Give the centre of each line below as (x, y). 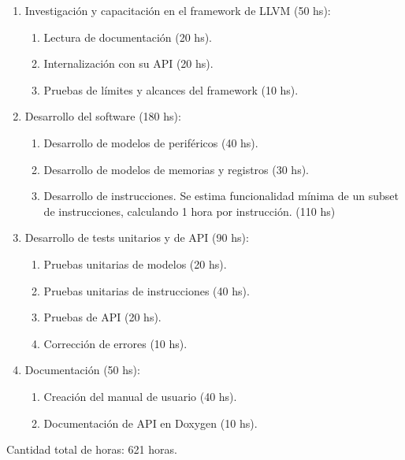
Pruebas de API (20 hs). (102, 317)
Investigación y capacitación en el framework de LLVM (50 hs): (178, 10)
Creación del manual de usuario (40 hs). (140, 396)
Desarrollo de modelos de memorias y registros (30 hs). (176, 169)
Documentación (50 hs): (82, 370)
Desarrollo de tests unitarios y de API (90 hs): (137, 237)
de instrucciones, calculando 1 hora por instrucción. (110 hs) (189, 211)
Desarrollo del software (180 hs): (103, 116)
